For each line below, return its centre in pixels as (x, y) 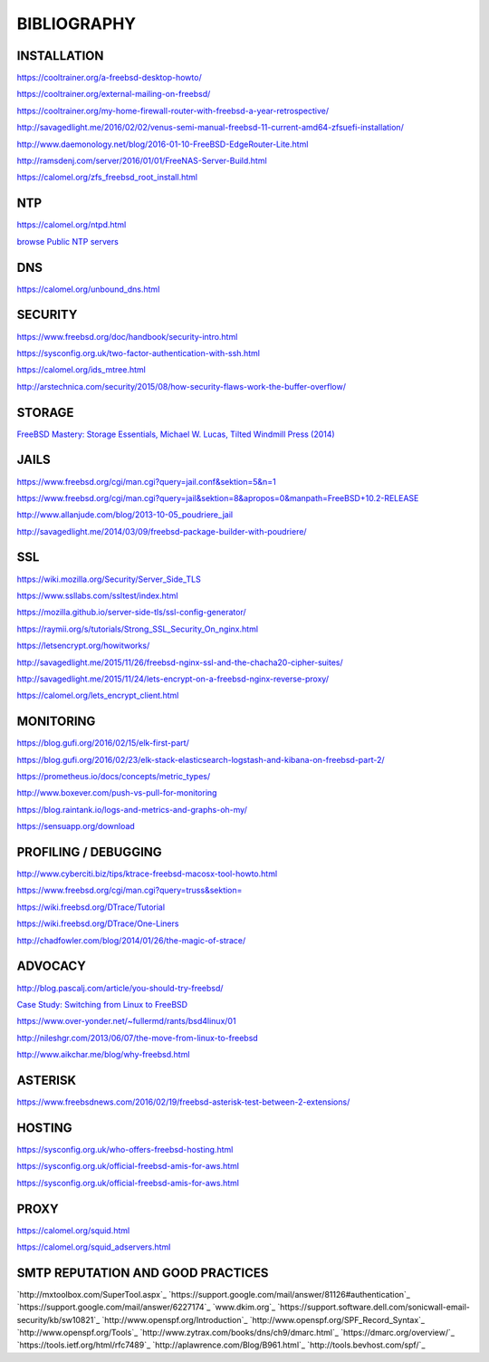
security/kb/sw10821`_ (58, 1319)
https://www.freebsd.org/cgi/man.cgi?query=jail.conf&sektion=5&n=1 (146, 481)
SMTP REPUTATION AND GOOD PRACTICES (143, 1273)
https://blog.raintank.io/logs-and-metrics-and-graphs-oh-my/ (132, 809)
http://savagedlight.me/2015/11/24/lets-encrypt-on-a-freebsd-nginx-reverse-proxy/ (173, 679)
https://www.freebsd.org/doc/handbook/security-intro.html (127, 336)
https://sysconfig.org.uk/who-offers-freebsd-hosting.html (125, 1149)
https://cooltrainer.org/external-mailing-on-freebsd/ (114, 94)
